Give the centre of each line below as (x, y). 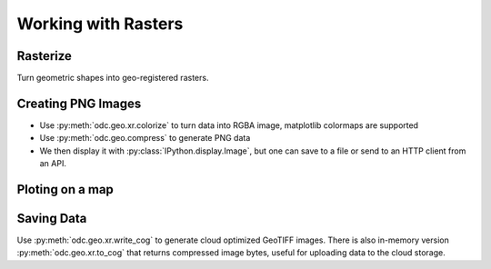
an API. (53, 164)
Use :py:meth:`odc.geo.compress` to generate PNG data (145, 138)
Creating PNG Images (79, 103)
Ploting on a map (65, 189)
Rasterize (45, 56)
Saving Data (52, 218)
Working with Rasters (100, 24)
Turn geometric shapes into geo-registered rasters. (113, 78)
